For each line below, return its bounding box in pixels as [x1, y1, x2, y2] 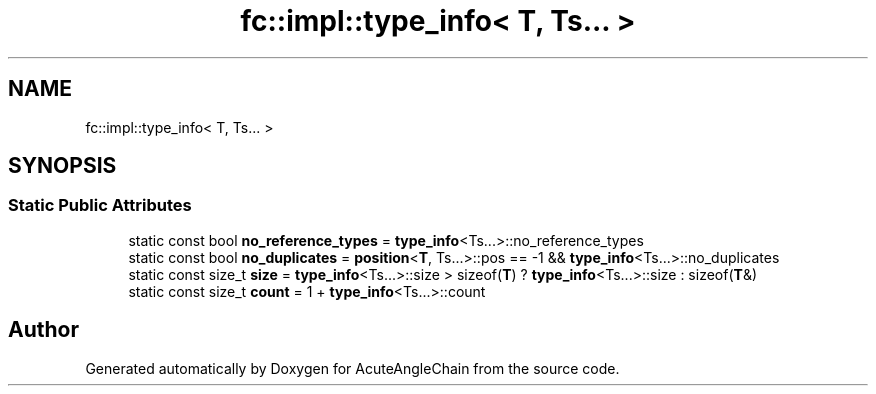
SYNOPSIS [8, 153, 117, 179]
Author [8, 317, 79, 343]
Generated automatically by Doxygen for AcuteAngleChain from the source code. [85, 359, 620, 377]
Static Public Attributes [8, 195, 192, 216]
